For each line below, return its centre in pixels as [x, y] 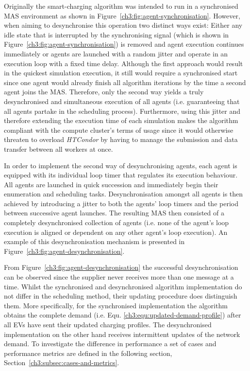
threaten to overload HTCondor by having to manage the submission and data [121, 139]
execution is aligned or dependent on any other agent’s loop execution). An [116, 232]
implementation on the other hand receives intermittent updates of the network [122, 334]
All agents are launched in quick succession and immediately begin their [111, 184]
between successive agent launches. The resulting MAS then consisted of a [114, 213]
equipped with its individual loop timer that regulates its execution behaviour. [121, 175]
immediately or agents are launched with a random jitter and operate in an [116, 53]
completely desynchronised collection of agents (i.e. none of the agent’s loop [117, 222]
